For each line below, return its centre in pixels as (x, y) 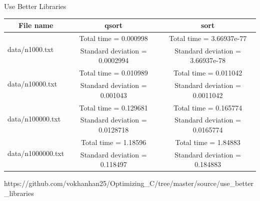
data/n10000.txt (32, 84)
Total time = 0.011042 (208, 73)
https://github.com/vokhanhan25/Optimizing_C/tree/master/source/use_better (129, 183)
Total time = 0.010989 (113, 73)
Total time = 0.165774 (208, 107)
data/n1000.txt (31, 49)
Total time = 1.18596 (114, 142)
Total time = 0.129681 (113, 107)
